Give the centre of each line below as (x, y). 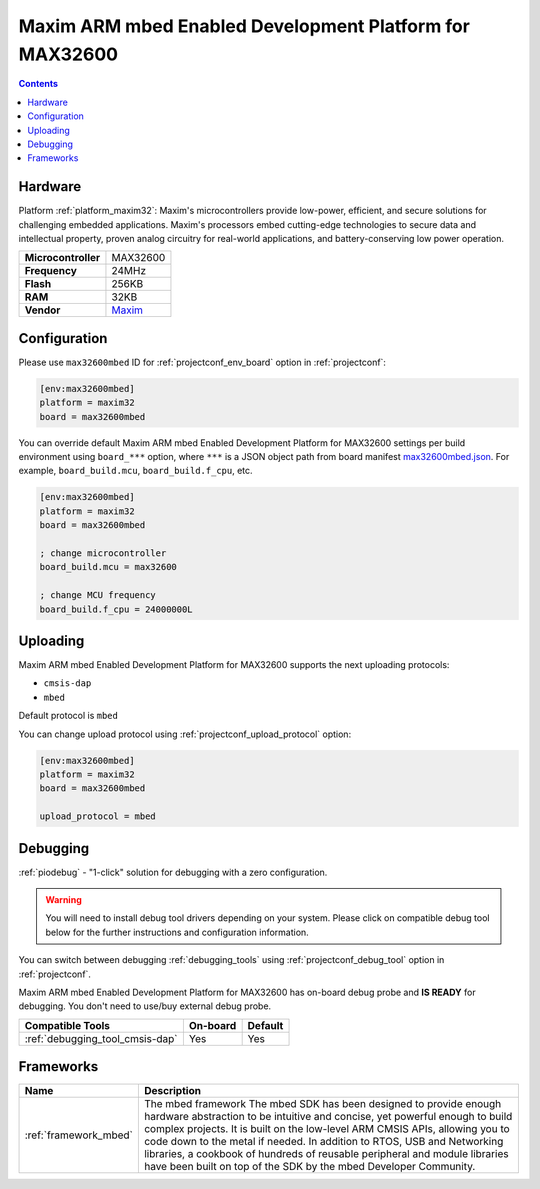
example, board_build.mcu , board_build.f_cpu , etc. (136, 471)
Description (172, 1091)
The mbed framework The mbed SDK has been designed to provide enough (322, 1104)
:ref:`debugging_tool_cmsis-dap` (101, 1038)
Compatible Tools (67, 1025)
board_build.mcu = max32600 (108, 567)
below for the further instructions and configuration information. (177, 932)
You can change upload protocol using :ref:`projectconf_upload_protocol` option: (185, 734)
